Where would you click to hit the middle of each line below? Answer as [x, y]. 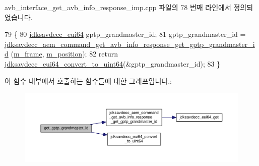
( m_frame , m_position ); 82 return [64, 54]
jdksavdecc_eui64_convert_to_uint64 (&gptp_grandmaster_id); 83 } [113, 63]
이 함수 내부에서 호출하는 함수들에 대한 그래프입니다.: [88, 80]
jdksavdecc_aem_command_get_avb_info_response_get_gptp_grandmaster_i [130, 44]
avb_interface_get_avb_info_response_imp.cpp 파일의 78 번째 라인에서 [118, 7]
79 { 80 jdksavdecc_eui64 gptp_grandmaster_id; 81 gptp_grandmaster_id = [125, 34]
